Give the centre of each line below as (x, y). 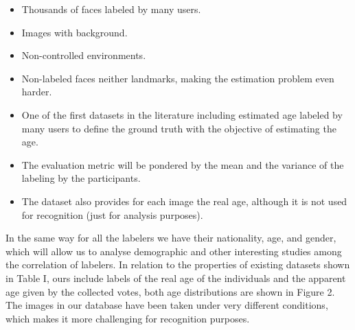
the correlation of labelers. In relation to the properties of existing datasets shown (178, 264)
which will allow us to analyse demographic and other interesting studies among (174, 251)
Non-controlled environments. (84, 55)
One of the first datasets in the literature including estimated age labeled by (182, 114)
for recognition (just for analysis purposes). (112, 214)
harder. (37, 92)
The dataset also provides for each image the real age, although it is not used (184, 201)
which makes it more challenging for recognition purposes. (128, 318)
